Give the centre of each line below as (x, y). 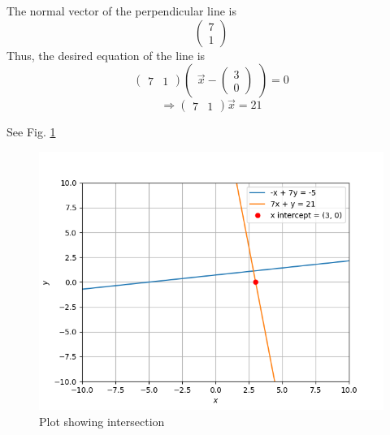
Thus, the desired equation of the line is (106, 55)
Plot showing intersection (102, 421)
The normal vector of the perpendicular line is (121, 11)
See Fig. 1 (31, 132)
